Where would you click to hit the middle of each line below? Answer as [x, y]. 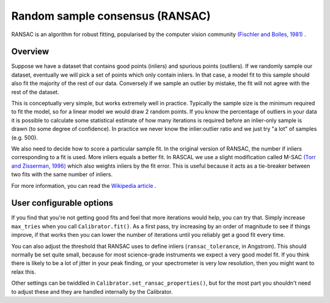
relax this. [24, 272]
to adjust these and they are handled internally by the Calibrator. [92, 291]
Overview [30, 52]
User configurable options [62, 203]
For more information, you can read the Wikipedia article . [84, 185]
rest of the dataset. [35, 92]
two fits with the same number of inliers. [62, 174]
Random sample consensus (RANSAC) [111, 16]
